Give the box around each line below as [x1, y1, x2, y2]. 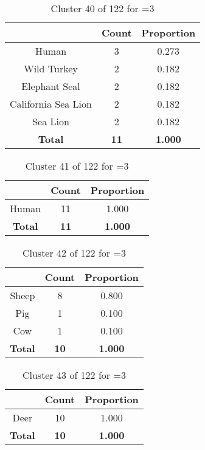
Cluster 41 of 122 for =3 [25, 159, 129, 173]
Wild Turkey [24, 61, 78, 75]
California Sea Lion [10, 97, 92, 111]
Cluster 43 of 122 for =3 [22, 368, 126, 382]
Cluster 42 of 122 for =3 [22, 246, 126, 260]
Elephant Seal [21, 79, 80, 93]
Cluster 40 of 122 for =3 [50, 1, 155, 15]
